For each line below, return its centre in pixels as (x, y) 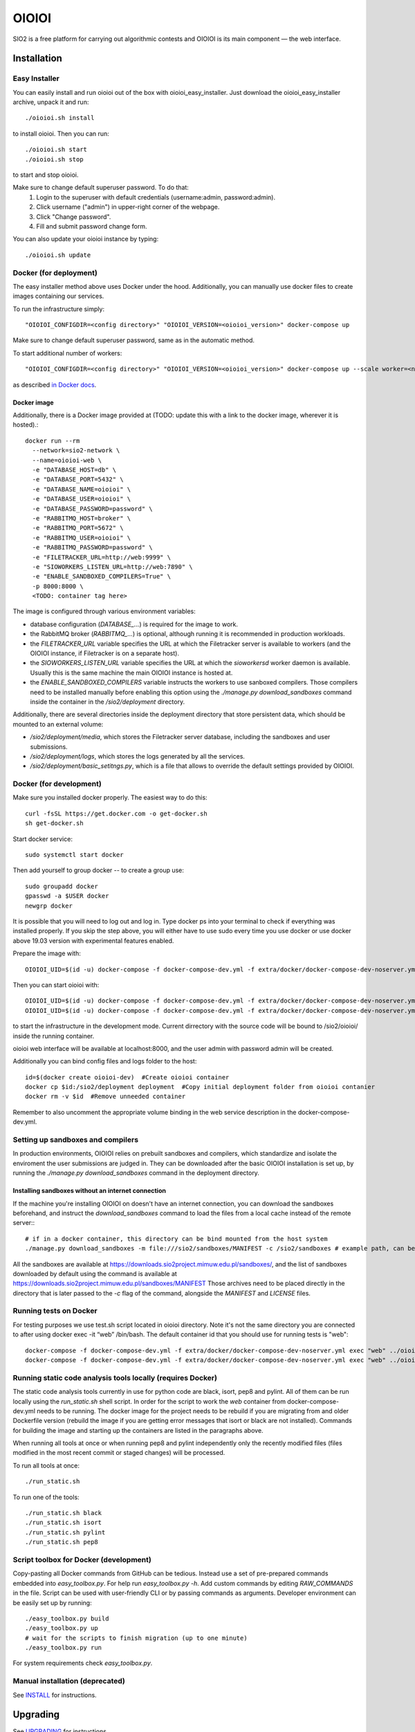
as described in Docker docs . (55, 385)
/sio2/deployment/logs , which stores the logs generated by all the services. (138, 756)
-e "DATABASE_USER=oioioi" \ (82, 499)
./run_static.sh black (64, 1513)
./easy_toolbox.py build (67, 1618)
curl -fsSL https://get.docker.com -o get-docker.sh (116, 813)
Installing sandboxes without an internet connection (89, 1191)
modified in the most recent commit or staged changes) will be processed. (119, 1453)
